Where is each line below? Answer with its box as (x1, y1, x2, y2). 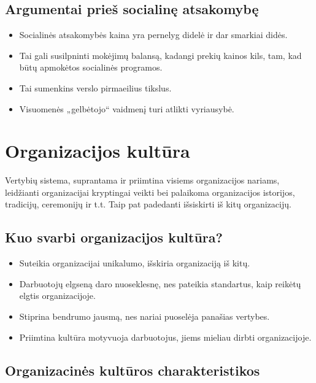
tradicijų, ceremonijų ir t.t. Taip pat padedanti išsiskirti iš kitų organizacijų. (5, 198, 291, 211)
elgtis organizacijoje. (19, 289, 96, 302)
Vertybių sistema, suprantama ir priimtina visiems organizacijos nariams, (5, 174, 280, 187)
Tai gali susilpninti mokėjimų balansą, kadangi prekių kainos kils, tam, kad (19, 48, 302, 61)
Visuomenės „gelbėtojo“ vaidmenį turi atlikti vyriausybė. (19, 102, 234, 115)
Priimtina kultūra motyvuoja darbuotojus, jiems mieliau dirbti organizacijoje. (19, 330, 312, 343)
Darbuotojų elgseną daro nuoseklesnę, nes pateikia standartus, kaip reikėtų (19, 277, 301, 290)
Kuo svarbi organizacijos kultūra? (5, 228, 223, 247)
